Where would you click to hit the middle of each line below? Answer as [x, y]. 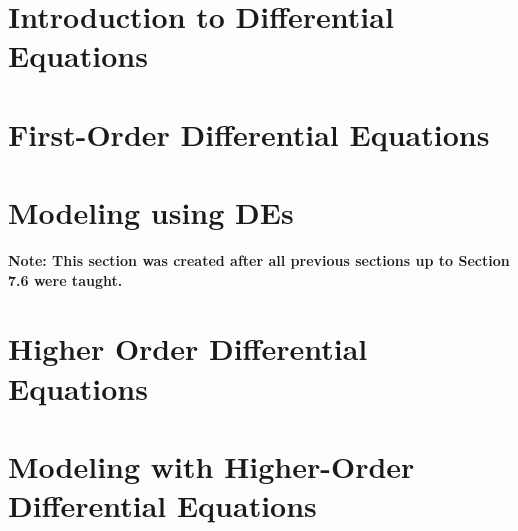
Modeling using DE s [151, 212]
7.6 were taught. [65, 279]
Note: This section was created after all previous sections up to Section [259, 260]
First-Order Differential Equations [249, 133]
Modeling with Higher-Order [211, 466]
